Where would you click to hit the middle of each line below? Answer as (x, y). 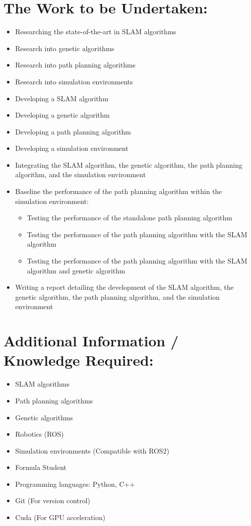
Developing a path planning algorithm (73, 131)
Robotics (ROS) (39, 434)
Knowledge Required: (79, 360)
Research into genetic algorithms (65, 48)
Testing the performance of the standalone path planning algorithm (129, 218)
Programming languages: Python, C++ (75, 484)
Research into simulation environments (74, 81)
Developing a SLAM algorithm (62, 98)
